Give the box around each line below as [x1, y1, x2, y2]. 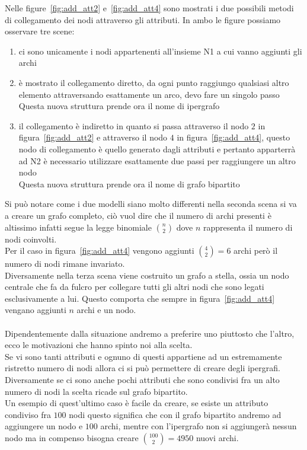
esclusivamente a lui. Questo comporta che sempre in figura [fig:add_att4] [5, 292, 275, 304]
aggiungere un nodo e [5, 420, 83, 432]
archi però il [234, 244, 278, 257]
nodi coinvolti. [5, 232, 57, 245]
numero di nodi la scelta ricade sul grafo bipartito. [5, 385, 188, 397]
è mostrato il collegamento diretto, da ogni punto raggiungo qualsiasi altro [18, 76, 289, 88]
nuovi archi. [196, 432, 239, 443]
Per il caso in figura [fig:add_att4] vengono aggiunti [5, 244, 194, 257]
